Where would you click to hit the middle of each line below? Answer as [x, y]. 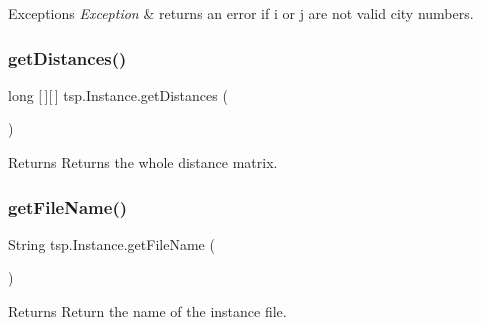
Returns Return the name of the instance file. [147, 311]
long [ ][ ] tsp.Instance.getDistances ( [118, 94]
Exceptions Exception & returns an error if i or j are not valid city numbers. [241, 13]
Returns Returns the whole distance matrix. [143, 162]
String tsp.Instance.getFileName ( [111, 243]
